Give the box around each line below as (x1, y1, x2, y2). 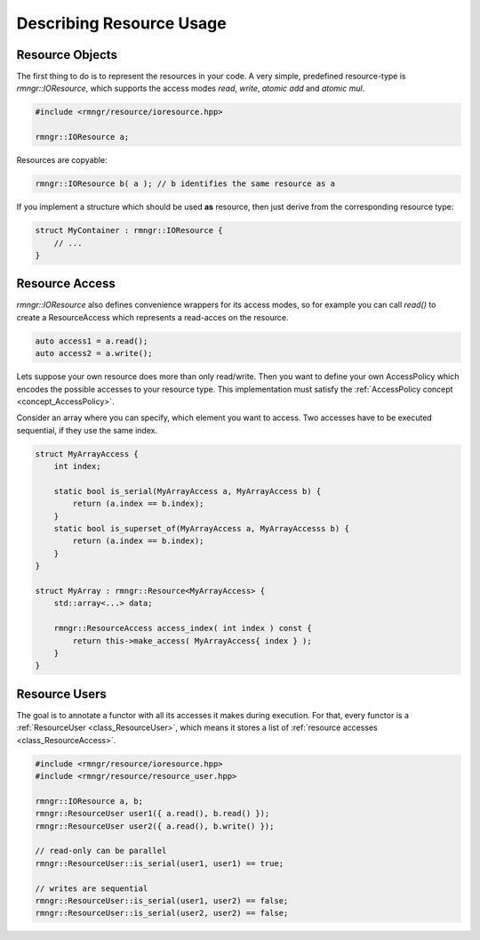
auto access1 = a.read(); (35, 336, 148, 346)
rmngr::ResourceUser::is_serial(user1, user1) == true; (35, 858, 284, 868)
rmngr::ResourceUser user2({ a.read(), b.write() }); (35, 821, 275, 831)
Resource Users (16, 686, 107, 701)
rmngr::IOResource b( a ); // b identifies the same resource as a (35, 179, 336, 189)
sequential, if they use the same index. (16, 425, 158, 435)
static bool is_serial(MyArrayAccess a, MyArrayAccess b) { (53, 486, 322, 496)
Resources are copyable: (16, 155, 108, 166)
